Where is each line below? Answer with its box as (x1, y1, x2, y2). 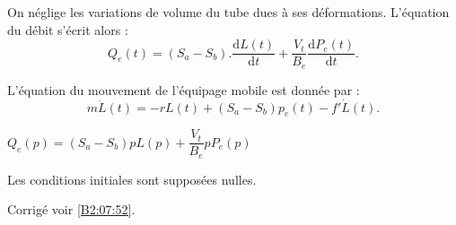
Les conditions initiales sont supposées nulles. (7, 169, 257, 188)
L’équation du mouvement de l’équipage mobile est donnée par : (7, 80, 360, 99)
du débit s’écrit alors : (7, 20, 128, 39)
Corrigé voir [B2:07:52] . (7, 200, 136, 219)
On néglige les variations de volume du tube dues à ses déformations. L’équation (7, 3, 450, 21)
